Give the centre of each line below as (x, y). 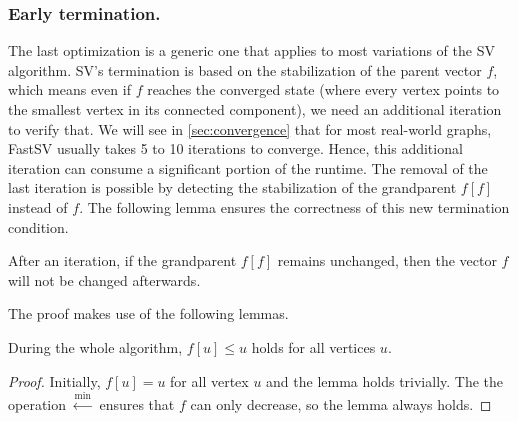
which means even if (69, 89)
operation (37, 403)
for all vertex (209, 380)
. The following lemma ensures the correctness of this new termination (294, 206)
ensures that (137, 403)
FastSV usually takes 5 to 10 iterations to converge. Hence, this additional (235, 148)
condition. (38, 226)
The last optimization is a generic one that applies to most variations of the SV (251, 50)
